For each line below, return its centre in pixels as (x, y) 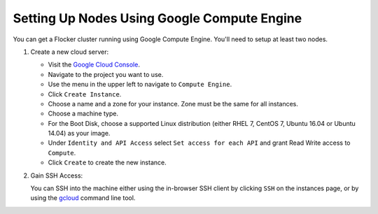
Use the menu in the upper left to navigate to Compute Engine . (140, 85)
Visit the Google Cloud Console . (94, 65)
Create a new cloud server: (70, 52)
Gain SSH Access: (57, 176)
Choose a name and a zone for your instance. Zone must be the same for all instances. (173, 104)
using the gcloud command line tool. (83, 198)
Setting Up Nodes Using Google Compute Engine (157, 18)
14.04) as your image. (79, 134)
